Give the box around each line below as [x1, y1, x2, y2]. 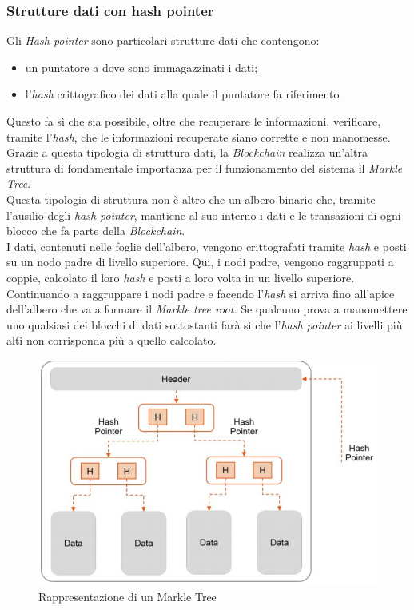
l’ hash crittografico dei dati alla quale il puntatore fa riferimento [25, 86, 340, 102]
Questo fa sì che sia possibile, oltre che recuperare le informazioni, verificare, [6, 113, 381, 129]
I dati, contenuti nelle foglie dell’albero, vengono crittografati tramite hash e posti [6, 237, 407, 254]
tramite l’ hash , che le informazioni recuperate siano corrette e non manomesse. [6, 128, 391, 145]
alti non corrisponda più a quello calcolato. [6, 332, 217, 349]
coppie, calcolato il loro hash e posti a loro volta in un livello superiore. [6, 269, 355, 285]
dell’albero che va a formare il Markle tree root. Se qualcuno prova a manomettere [6, 301, 408, 317]
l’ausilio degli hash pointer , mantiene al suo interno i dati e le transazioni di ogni [6, 206, 401, 223]
